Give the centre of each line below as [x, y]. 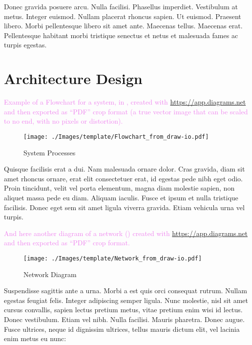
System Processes [50, 152]
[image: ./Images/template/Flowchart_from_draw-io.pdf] [116, 137]
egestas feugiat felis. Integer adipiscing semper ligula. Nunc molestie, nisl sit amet [126, 300]
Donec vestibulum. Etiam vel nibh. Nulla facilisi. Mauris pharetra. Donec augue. [124, 319]
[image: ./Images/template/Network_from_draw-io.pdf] [113, 258]
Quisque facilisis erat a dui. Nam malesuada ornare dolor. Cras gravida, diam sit [125, 169]
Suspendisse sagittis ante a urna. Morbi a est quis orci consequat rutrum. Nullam [126, 291]
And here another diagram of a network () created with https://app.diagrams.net [126, 233]
